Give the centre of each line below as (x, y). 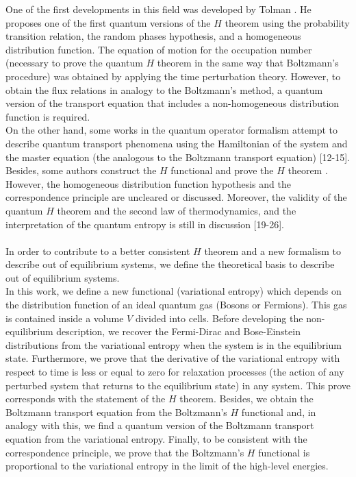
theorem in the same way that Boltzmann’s (248, 63)
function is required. (48, 116)
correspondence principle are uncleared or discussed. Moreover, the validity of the (176, 197)
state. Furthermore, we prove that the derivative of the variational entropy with (173, 358)
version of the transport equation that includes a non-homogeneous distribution (173, 103)
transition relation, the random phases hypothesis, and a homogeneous (153, 36)
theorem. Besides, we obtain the (246, 399)
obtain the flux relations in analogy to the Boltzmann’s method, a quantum (164, 89)
